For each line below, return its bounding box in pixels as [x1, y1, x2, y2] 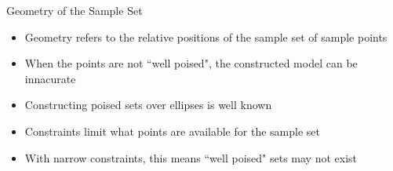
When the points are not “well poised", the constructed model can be [24, 55, 358, 71]
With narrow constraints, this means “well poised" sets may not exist [24, 149, 358, 166]
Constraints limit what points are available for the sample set [24, 122, 320, 139]
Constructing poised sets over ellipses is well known [24, 96, 272, 113]
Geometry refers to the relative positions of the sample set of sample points [24, 28, 388, 45]
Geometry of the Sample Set [6, 2, 143, 18]
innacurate [24, 70, 76, 86]
